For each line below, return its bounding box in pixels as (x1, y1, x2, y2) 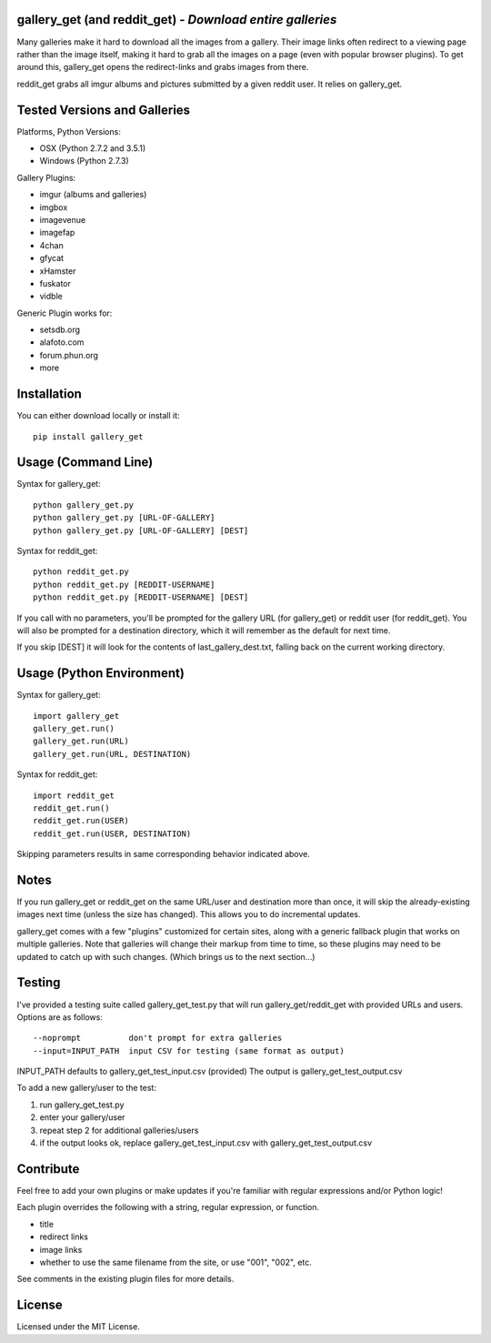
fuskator (39, 278, 72, 288)
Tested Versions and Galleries (16, 102, 191, 117)
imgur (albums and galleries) (39, 189, 147, 200)
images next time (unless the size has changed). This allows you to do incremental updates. (16, 909, 361, 920)
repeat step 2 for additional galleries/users (39, 1125, 199, 1136)
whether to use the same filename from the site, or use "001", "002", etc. (39, 1257, 313, 1267)
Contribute (16, 1161, 80, 1176)
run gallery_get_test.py (39, 1099, 125, 1110)
